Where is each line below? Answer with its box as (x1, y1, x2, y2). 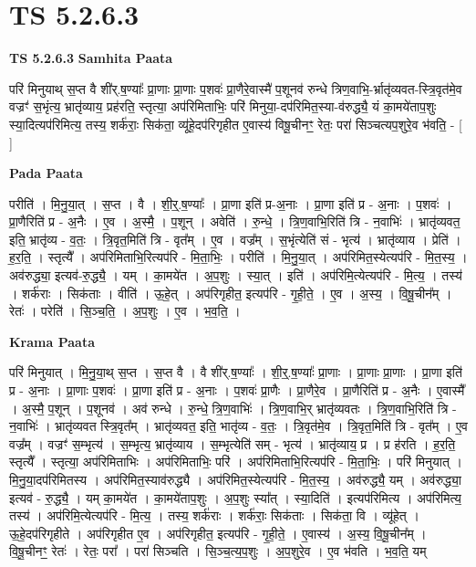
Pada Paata (9, 163, 83, 183)
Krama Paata (9, 331, 95, 351)
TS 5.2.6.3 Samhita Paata (9, 48, 173, 68)
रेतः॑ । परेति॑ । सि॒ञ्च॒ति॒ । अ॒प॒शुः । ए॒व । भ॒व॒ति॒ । (9, 301, 241, 320)
